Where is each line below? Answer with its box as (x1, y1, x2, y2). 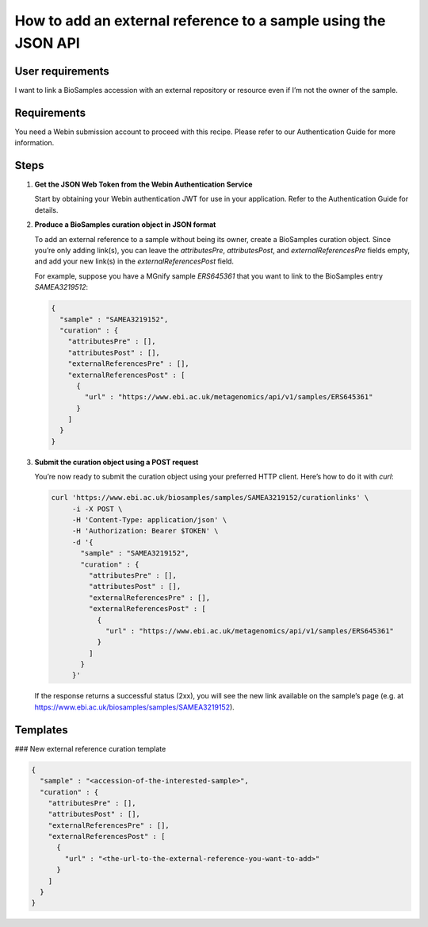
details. (34, 205, 59, 214)
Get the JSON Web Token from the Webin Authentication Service (34, 179, 253, 190)
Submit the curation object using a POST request (34, 457, 199, 467)
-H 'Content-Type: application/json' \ (71, 516, 227, 524)
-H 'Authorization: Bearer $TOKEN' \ (71, 526, 219, 536)
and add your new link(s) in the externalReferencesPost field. (34, 256, 234, 266)
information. (14, 138, 55, 148)
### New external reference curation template (14, 744, 166, 753)
